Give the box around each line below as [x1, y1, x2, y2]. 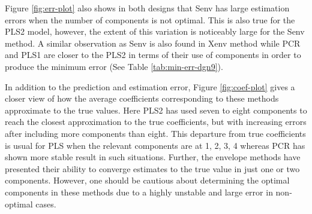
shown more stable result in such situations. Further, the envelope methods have [5, 151, 301, 163]
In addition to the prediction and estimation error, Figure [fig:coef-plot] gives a [5, 80, 295, 93]
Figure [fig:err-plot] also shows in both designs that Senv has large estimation [5, 2, 290, 14]
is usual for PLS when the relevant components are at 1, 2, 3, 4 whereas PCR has [5, 139, 305, 151]
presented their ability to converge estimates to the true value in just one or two [5, 162, 300, 175]
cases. [35, 197, 56, 210]
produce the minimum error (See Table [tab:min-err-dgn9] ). [5, 60, 223, 72]
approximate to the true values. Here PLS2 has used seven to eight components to [5, 103, 307, 116]
